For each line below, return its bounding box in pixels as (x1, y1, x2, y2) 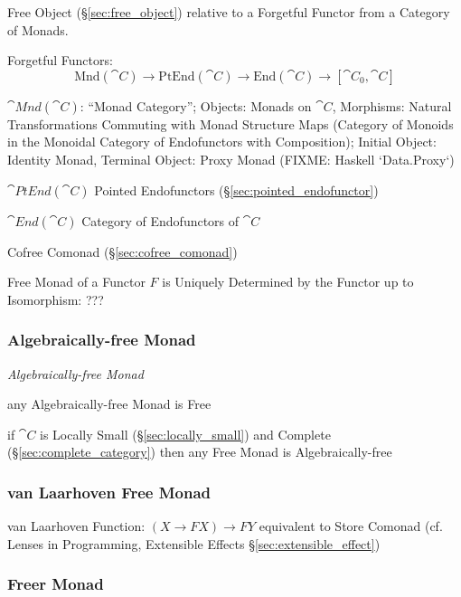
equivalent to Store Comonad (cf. (259, 516, 443, 535)
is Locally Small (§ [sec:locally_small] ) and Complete (40, 424, 331, 443)
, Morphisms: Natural (332, 96, 452, 115)
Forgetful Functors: (7, 51, 113, 70)
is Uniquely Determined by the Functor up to (162, 272, 414, 291)
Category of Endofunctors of (81, 211, 240, 230)
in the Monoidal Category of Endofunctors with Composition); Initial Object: (7, 132, 437, 151)
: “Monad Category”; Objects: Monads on (80, 96, 312, 115)
